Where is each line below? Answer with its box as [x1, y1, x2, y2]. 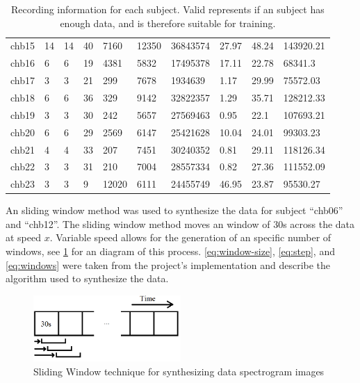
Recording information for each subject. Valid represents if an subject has [10, 2, 325, 16]
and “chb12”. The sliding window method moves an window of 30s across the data [6, 216, 355, 231]
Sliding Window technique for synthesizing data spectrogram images [33, 364, 325, 378]
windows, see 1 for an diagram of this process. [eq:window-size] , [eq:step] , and [6, 244, 335, 259]
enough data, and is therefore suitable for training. [60, 15, 276, 30]
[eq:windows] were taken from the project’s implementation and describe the [6, 257, 331, 272]
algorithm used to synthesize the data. [6, 271, 169, 286]
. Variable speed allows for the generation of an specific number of [49, 230, 332, 245]
